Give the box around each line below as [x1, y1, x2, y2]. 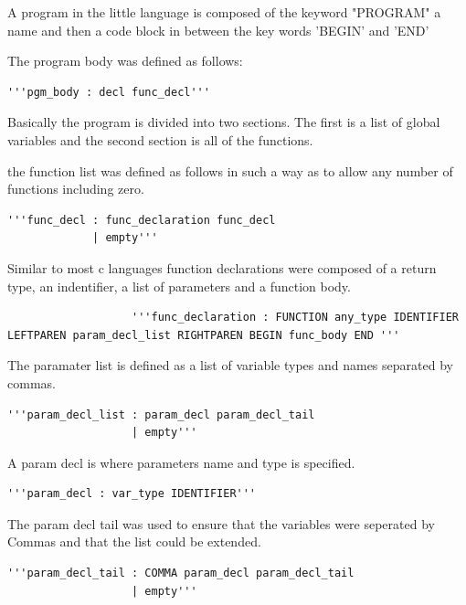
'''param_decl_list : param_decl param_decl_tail [7, 408, 315, 421]
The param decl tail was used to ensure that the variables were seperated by [7, 514, 435, 533]
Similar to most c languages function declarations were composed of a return [7, 258, 437, 277]
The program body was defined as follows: [7, 51, 243, 70]
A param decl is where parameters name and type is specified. [7, 452, 355, 472]
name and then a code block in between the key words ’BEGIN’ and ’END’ [7, 20, 429, 39]
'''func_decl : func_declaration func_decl [7, 213, 276, 227]
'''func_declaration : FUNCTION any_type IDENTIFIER [132, 311, 459, 324]
